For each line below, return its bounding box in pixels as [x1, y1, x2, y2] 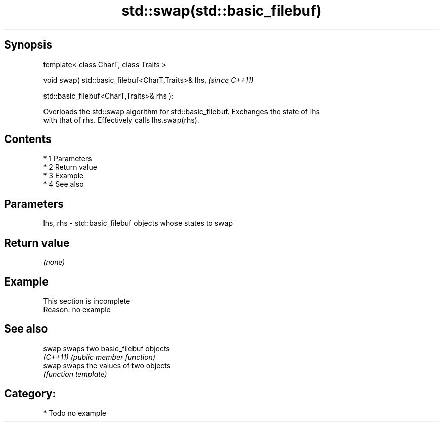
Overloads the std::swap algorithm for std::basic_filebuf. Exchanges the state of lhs [43, 107, 320, 116]
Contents [4, 133, 52, 146]
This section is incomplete [43, 296, 130, 305]
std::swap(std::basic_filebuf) [121, 2, 322, 19]
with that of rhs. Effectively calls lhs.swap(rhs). [43, 115, 199, 124]
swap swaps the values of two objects [43, 361, 171, 370]
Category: [4, 387, 56, 400]
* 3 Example [43, 171, 84, 180]
